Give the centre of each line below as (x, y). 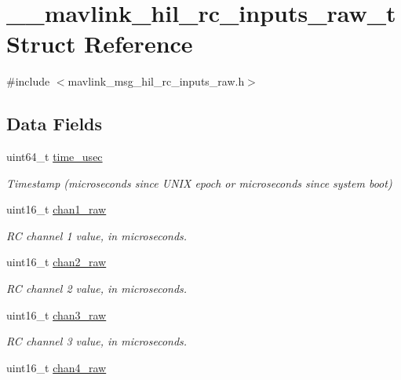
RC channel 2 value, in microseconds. (97, 289)
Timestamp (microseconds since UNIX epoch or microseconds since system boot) (199, 183)
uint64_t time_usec (55, 157)
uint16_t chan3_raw (57, 314)
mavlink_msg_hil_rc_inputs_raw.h (156, 81)
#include (28, 81)
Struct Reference (100, 44)
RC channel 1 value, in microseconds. (97, 235)
